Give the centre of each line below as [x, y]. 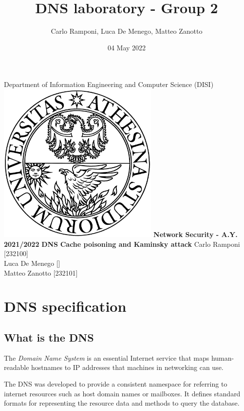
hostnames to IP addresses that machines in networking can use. [127, 367]
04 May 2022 [127, 47]
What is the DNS [49, 337]
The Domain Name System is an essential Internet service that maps [107, 357]
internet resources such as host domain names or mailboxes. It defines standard [122, 393]
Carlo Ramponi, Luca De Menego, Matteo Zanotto [127, 31]
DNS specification [65, 306]
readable [17, 367]
